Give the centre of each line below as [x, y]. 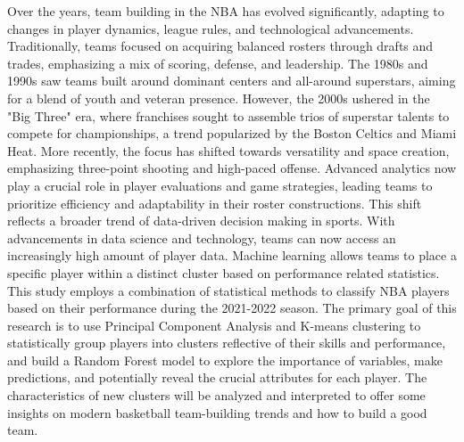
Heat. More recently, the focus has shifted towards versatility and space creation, [228, 150]
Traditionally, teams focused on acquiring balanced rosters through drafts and [220, 46]
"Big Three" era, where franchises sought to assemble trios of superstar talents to [228, 115]
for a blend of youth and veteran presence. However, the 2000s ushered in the [219, 98]
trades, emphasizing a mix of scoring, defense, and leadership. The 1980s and [218, 63]
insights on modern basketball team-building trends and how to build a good [217, 412]
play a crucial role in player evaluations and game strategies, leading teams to [220, 185]
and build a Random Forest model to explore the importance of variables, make [225, 360]
